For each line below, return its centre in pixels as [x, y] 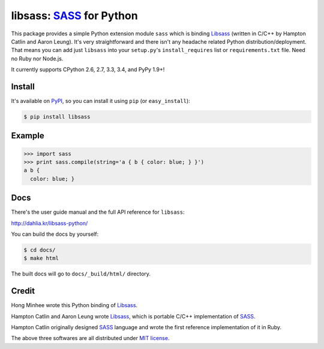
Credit [23, 291]
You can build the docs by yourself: [55, 234]
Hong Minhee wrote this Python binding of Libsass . [74, 305]
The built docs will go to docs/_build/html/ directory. [81, 274]
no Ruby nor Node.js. [37, 58]
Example [28, 136]
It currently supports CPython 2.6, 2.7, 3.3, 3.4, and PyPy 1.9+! [88, 69]
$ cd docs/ [40, 250]
